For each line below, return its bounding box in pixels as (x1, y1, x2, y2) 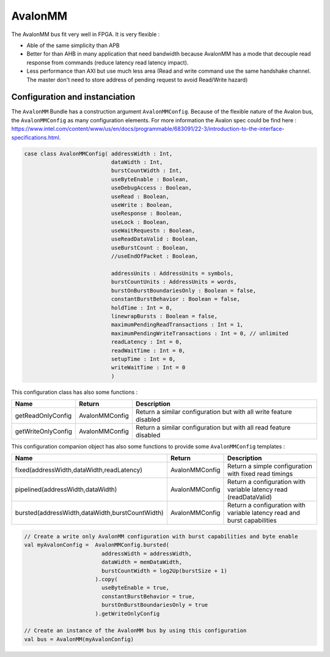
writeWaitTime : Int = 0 (111, 364, 186, 371)
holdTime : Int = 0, (111, 304, 173, 311)
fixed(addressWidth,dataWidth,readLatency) (15, 466, 143, 474)
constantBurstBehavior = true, (101, 593, 196, 599)
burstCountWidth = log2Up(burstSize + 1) (101, 567, 227, 574)
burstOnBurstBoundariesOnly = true (101, 601, 208, 609)
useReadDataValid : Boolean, (111, 236, 199, 243)
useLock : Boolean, (111, 218, 169, 226)
